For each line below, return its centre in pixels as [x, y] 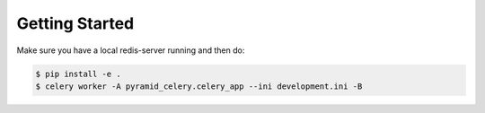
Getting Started [75, 23]
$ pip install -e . [78, 74]
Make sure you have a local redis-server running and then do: [131, 50]
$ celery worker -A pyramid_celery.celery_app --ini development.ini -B [199, 86]
